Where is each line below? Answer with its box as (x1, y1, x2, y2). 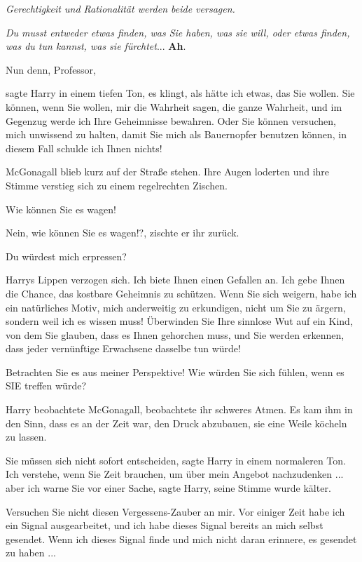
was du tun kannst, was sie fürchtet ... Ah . (6, 39, 186, 53)
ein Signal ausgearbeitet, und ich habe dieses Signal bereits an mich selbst (6, 518, 323, 533)
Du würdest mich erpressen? (6, 248, 127, 263)
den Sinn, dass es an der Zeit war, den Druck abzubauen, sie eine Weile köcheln (6, 415, 347, 430)
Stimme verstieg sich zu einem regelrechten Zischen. (6, 178, 228, 192)
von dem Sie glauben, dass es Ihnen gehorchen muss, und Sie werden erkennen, (6, 327, 344, 342)
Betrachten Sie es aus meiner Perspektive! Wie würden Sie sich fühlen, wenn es (6, 364, 344, 379)
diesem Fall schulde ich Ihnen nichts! (6, 140, 162, 155)
